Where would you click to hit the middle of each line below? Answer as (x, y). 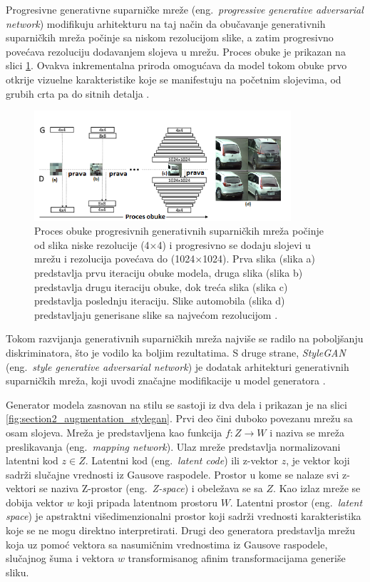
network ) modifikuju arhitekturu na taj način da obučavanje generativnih (166, 23)
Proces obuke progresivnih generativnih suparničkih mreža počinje (179, 231)
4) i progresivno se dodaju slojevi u (234, 244)
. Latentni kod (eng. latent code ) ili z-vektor (182, 460)
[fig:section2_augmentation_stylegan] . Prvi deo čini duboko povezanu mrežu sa (179, 418)
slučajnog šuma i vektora (60, 558)
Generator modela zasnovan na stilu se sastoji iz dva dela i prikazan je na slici (176, 404)
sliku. (17, 572)
